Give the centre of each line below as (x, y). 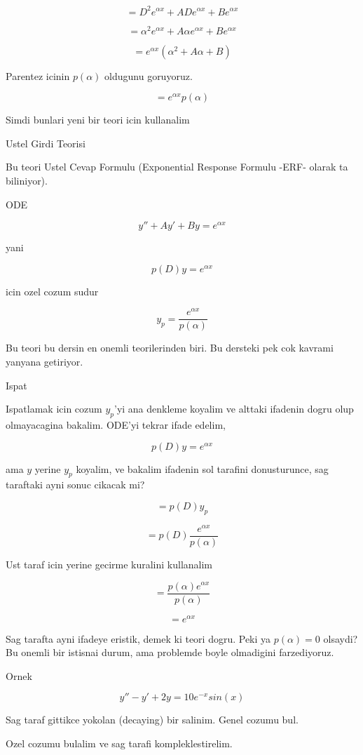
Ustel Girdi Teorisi (46, 143)
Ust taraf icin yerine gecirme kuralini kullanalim (109, 564)
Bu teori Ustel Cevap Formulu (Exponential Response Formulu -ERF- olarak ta (177, 167)
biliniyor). (27, 180)
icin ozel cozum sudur (52, 291)
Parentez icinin (38, 75)
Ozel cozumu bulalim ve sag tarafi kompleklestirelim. (119, 743)
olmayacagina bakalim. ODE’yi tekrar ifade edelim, (116, 425)
